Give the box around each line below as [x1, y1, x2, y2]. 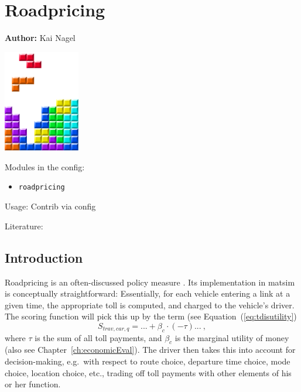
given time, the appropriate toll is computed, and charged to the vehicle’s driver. [5, 298, 295, 311]
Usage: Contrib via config [5, 200, 96, 212]
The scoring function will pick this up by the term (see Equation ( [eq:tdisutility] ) [5, 310, 297, 322]
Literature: [5, 219, 43, 232]
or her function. [5, 378, 61, 390]
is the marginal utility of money [175, 331, 289, 343]
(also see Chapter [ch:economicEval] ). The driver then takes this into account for [5, 343, 296, 356]
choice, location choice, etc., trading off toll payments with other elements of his [5, 366, 292, 379]
